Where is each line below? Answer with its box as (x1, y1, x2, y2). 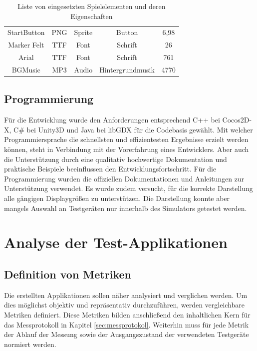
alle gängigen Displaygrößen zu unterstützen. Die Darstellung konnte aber (4, 193, 230, 203)
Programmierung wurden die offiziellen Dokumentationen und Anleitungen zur (4, 173, 245, 183)
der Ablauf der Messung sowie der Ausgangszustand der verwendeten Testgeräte (4, 329, 249, 339)
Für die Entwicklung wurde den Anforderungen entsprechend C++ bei (4, 114, 220, 125)
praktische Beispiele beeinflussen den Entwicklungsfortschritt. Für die (4, 163, 217, 174)
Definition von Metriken (4, 266, 131, 281)
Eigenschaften (70, 10, 113, 21)
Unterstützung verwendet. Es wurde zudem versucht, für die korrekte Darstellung (4, 183, 253, 193)
